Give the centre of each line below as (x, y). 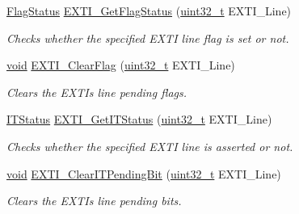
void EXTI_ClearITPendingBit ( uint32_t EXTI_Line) (144, 173)
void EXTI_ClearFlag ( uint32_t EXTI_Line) (121, 65)
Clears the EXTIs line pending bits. (94, 201)
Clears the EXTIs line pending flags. (97, 92)
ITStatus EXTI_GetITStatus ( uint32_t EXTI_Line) (139, 119)
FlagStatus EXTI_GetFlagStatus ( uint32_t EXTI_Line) (149, 10)
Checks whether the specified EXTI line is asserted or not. (150, 146)
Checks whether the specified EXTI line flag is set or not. (148, 38)
